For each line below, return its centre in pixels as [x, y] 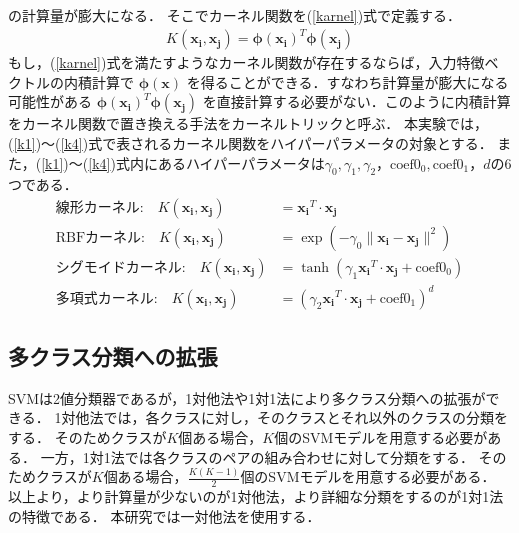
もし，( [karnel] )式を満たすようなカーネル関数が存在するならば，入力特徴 [246, 62]
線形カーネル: [99, 207]
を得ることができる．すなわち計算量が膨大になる [347, 81]
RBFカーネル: [100, 237]
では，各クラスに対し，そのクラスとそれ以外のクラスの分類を [306, 417]
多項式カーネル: [106, 298]
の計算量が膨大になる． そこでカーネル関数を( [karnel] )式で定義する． [235, 15]
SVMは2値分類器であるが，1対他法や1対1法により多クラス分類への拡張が [247, 397]
